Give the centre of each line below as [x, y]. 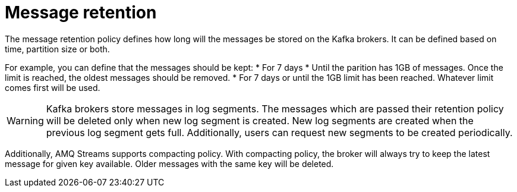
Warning [25, 120]
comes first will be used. [53, 87]
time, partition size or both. [57, 49]
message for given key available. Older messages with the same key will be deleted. [169, 163]
